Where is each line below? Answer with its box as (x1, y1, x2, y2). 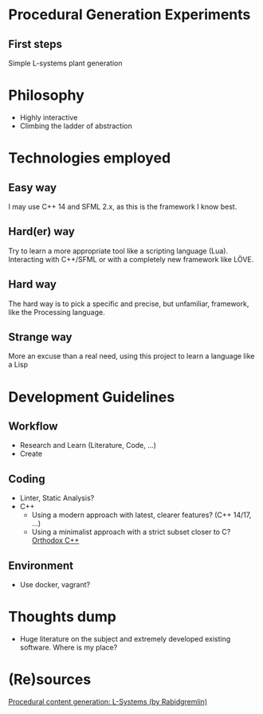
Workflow (8, 419, 58, 433)
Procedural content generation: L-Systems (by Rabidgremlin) (8, 696, 208, 706)
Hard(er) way (8, 225, 76, 238)
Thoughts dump (8, 608, 117, 626)
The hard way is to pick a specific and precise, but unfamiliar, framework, (8, 299, 249, 308)
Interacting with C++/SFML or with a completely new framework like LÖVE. (8, 254, 254, 264)
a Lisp (8, 360, 29, 370)
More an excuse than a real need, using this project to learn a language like (8, 351, 255, 361)
